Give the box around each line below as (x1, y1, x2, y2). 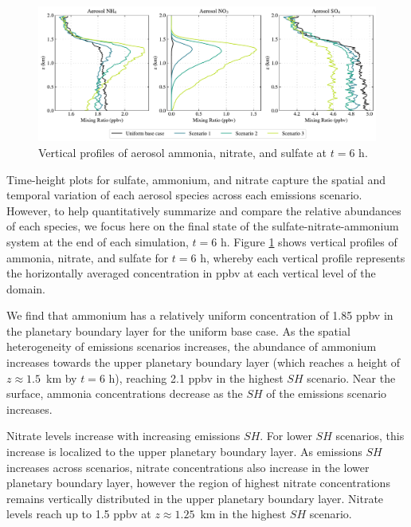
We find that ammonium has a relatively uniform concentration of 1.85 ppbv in (6, 307, 393, 324)
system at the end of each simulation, (6, 233, 189, 250)
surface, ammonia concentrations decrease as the (6, 385, 243, 402)
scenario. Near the (307, 369, 396, 386)
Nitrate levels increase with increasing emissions (6, 427, 241, 444)
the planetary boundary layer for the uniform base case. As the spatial (6, 322, 350, 339)
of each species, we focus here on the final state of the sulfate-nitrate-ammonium (6, 218, 399, 234)
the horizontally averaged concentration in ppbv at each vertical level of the (6, 265, 376, 281)
